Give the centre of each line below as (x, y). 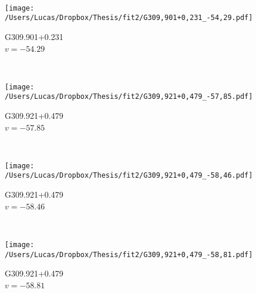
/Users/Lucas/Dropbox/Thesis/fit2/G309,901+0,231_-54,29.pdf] (129, 18)
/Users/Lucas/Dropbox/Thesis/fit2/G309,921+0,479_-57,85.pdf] (129, 97)
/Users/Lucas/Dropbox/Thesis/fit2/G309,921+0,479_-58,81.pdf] (129, 254)
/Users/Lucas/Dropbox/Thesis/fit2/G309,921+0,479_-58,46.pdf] (129, 176)
